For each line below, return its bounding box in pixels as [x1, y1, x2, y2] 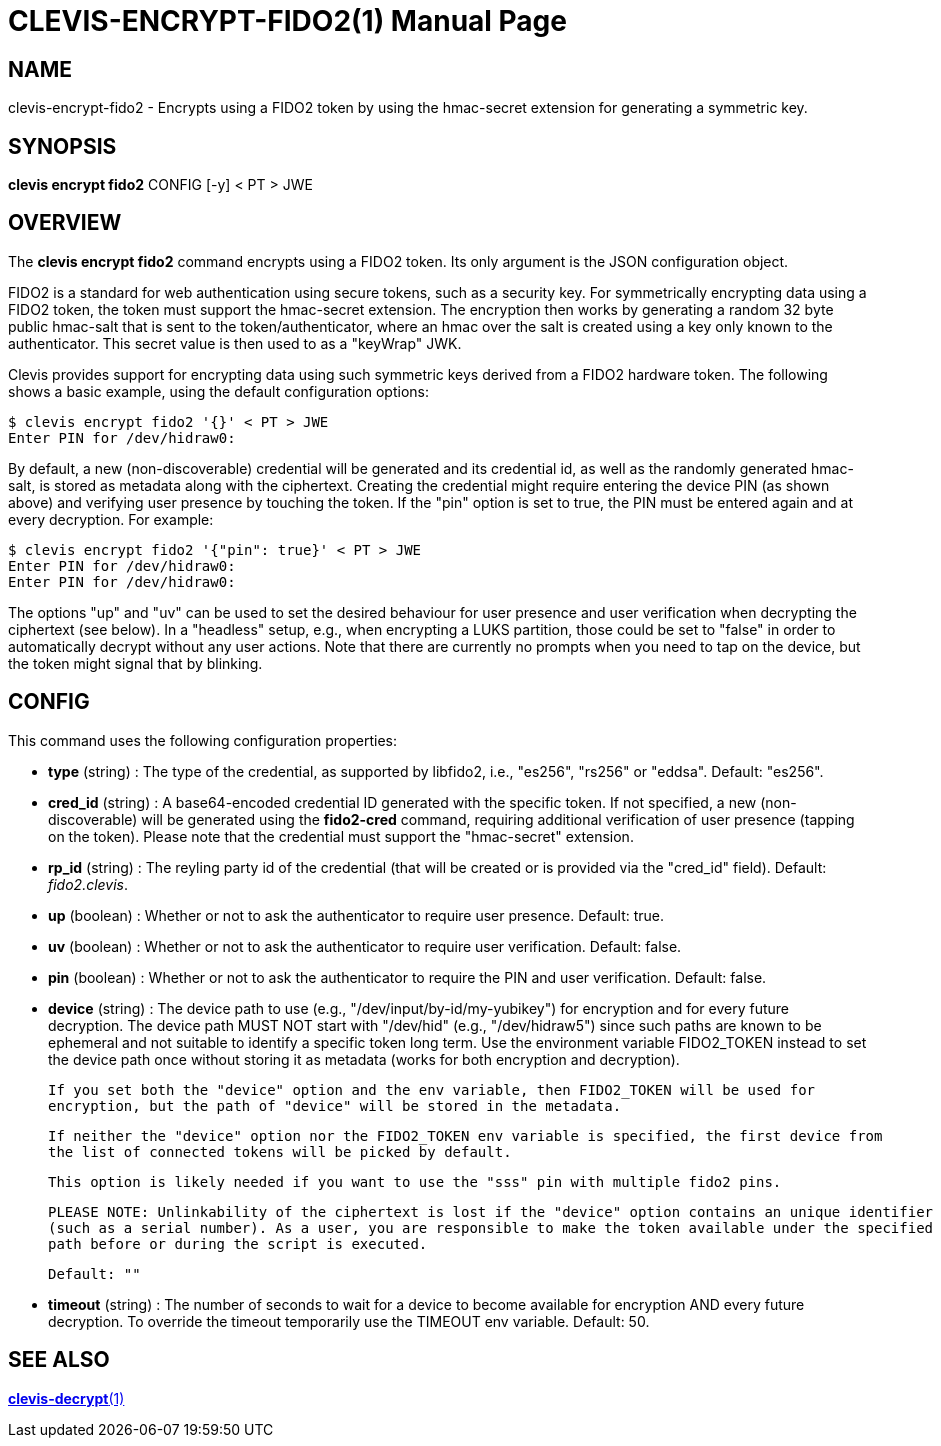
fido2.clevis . [48, 875, 129, 893]
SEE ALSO [8, 1347, 110, 1373]
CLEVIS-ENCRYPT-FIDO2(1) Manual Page [8, 4, 567, 38]
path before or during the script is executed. [48, 1235, 428, 1252]
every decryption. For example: [8, 510, 214, 528]
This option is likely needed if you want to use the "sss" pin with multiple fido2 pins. [48, 1173, 782, 1190]
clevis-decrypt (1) [8, 1389, 125, 1407]
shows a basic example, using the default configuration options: [8, 382, 429, 400]
